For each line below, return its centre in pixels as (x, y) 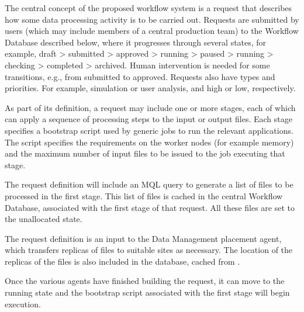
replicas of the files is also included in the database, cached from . (122, 261)
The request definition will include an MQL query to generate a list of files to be (149, 184)
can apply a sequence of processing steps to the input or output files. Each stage (148, 119)
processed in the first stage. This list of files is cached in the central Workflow (144, 195)
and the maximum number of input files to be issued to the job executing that (145, 153)
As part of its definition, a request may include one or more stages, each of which (150, 107)
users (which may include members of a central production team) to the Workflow (152, 31)
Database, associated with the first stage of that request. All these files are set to (150, 207)
